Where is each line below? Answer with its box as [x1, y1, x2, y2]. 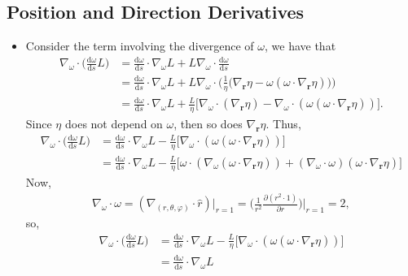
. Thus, [265, 114, 301, 132]
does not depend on [64, 114, 163, 132]
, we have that [264, 37, 336, 54]
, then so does [173, 114, 243, 132]
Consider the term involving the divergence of [25, 37, 254, 54]
